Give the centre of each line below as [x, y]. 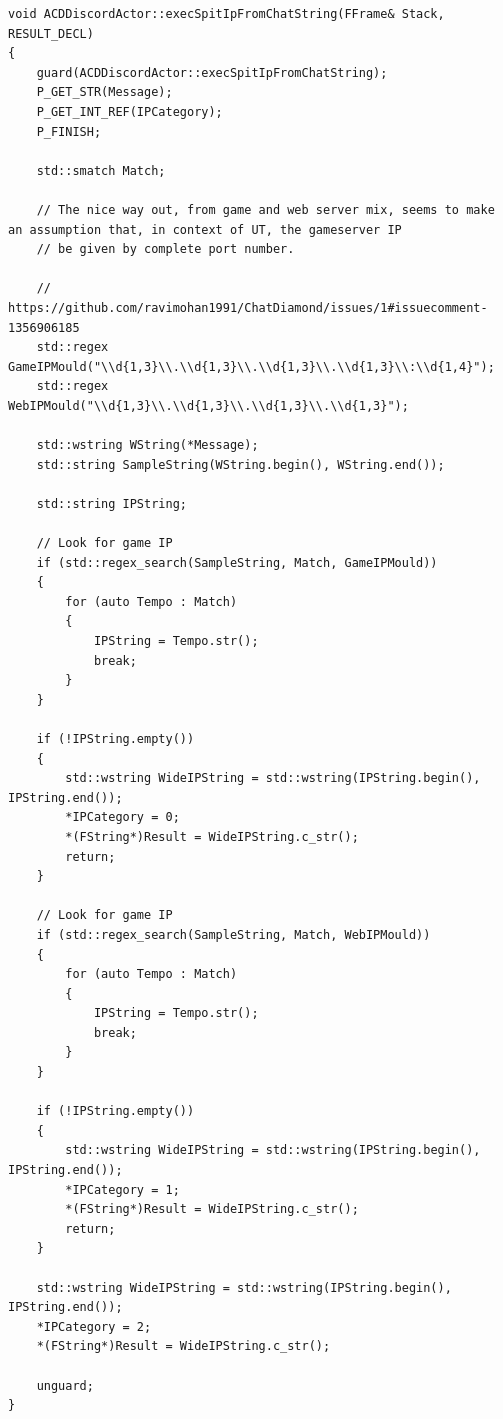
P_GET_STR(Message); [104, 92]
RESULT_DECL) [51, 33]
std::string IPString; [111, 503]
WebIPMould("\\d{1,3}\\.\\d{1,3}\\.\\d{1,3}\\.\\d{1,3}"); [208, 405]
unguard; [65, 1385]
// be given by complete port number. [165, 249]
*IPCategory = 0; [122, 817]
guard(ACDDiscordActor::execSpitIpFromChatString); [212, 72]
